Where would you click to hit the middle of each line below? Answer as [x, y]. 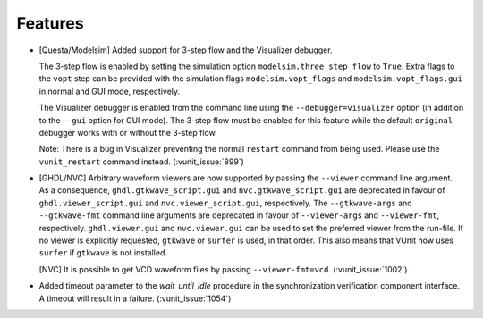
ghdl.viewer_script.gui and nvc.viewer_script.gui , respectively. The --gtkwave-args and [225, 203]
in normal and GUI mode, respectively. [110, 91]
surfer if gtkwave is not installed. [103, 253]
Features [50, 23]
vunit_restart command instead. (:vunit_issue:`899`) [142, 162]
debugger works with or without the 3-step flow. [128, 132]
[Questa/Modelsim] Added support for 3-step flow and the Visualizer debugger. [186, 50]
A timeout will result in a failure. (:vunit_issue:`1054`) [135, 298]
